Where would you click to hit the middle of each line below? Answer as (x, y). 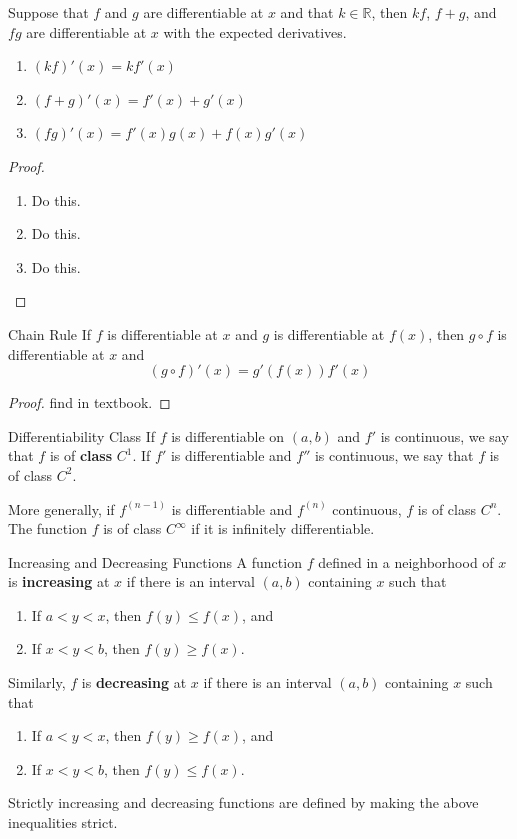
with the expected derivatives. (255, 31)
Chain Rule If (50, 333)
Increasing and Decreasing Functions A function (155, 561)
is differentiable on (228, 435)
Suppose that (48, 12)
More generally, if (61, 508)
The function (47, 528)
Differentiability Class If (81, 435)
